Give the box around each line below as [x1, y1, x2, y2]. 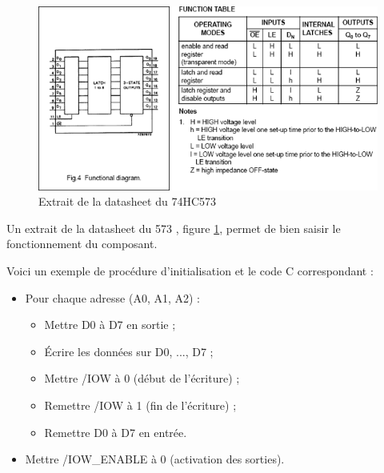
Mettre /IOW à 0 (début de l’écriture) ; [44, 370, 240, 387]
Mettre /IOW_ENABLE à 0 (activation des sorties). [25, 451, 285, 467]
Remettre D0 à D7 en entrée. [44, 423, 187, 440]
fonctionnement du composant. [6, 235, 158, 252]
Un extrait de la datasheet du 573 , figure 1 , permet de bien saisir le [6, 219, 341, 236]
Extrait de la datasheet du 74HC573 [38, 193, 216, 210]
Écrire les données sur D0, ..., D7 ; [44, 343, 214, 359]
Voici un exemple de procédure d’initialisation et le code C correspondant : [6, 263, 374, 279]
